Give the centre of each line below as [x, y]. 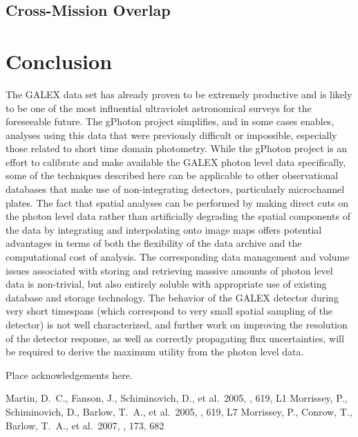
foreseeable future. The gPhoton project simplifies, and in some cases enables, [170, 121]
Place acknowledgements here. [69, 374]
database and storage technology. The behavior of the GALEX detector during [172, 297]
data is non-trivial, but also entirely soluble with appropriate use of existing [166, 284]
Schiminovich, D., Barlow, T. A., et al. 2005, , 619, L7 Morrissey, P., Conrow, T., [179, 411]
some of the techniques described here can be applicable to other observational [172, 175]
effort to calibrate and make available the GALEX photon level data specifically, [176, 161]
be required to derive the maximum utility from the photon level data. [155, 352]
